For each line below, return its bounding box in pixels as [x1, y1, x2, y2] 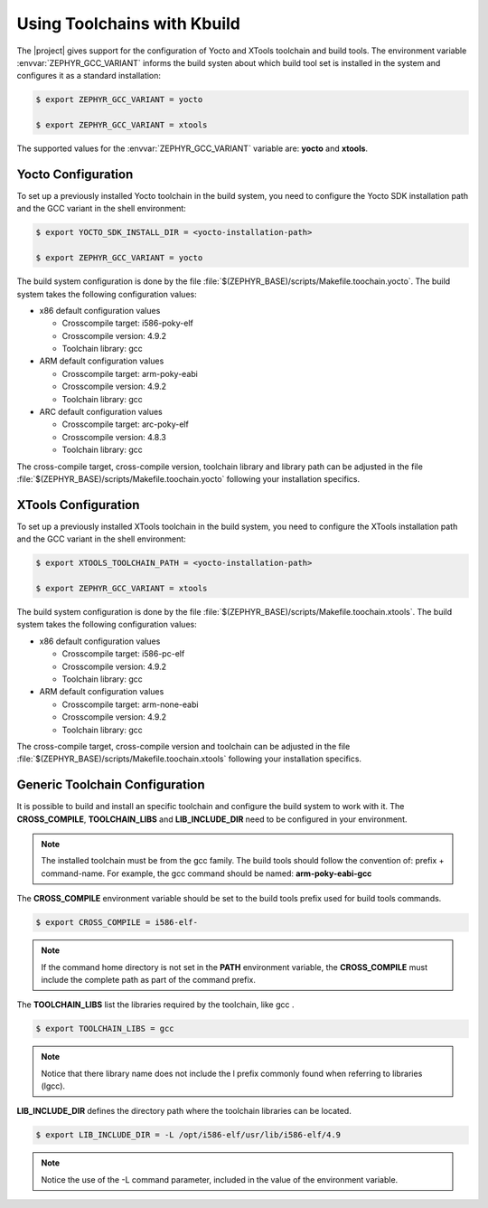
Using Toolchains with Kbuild [16, 14, 241, 33]
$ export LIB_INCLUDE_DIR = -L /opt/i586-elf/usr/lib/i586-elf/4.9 [35, 1130, 342, 1140]
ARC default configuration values [39, 407, 163, 418]
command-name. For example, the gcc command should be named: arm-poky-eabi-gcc [41, 868, 372, 879]
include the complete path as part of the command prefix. [41, 974, 257, 985]
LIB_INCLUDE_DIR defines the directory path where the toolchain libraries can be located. [16, 1106, 352, 1117]
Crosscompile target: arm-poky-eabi [61, 368, 198, 379]
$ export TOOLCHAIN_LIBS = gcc [35, 1024, 175, 1034]
